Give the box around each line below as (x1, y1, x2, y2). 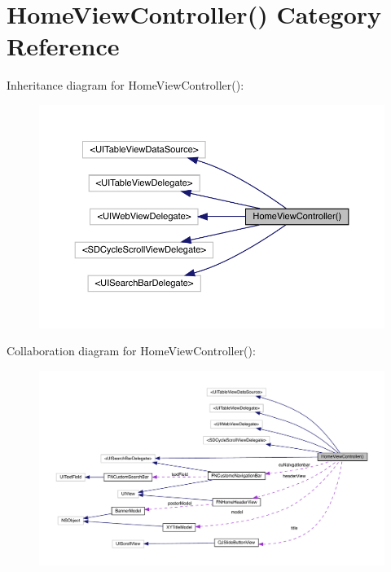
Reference (7, 29, 120, 63)
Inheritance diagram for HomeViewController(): (7, 77, 244, 94)
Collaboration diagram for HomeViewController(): (7, 342, 256, 359)
